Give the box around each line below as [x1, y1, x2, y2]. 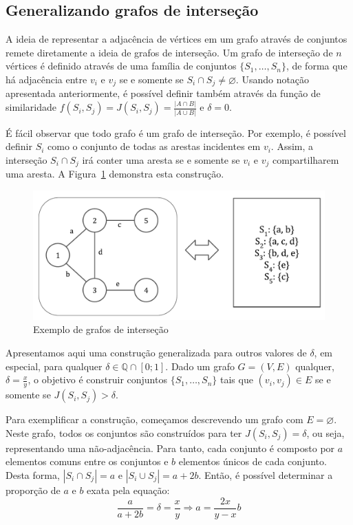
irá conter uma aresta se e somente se [82, 152, 240, 167]
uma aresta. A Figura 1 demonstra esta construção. [6, 167, 224, 181]
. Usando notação [235, 72, 310, 86]
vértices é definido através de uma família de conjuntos [6, 58, 237, 73]
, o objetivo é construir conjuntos [28, 372, 167, 387]
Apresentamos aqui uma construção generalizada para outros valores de [6, 345, 307, 360]
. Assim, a [270, 139, 314, 153]
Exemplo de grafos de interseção [33, 322, 169, 336]
